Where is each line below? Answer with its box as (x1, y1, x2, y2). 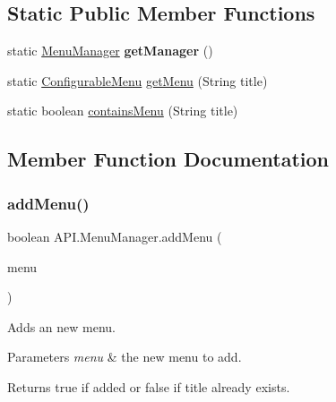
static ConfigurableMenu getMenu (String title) (7, 71, 268, 90)
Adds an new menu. (7, 317, 116, 336)
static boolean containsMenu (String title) (7, 101, 238, 120)
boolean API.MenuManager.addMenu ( (7, 227, 222, 245)
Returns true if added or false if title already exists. (7, 377, 290, 396)
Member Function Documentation (7, 145, 330, 173)
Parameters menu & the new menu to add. (7, 347, 242, 366)
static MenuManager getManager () (7, 41, 213, 60)
